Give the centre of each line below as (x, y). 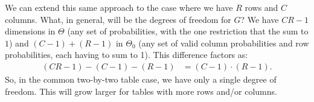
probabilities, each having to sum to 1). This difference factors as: (127, 55)
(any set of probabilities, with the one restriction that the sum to (188, 31)
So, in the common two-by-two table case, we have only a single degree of (141, 79)
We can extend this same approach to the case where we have (119, 7)
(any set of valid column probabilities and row (224, 43)
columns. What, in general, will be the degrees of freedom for (118, 19)
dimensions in (30, 31)
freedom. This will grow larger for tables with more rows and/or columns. (141, 91)
